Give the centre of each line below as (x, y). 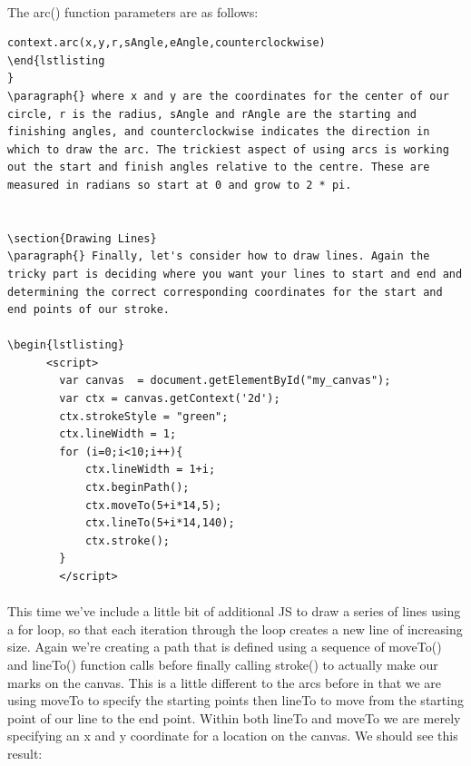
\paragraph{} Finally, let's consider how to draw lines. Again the (219, 256)
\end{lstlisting (56, 60)
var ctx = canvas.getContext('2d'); (170, 399)
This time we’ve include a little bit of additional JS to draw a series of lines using (234, 611)
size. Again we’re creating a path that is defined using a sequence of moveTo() (225, 647)
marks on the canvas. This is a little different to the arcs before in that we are (225, 682)
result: (25, 753)
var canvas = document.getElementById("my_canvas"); (225, 381)
